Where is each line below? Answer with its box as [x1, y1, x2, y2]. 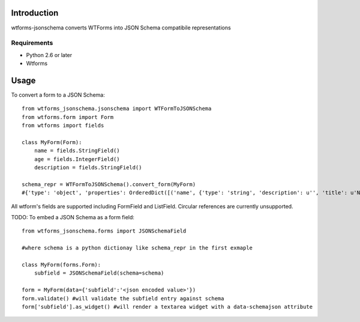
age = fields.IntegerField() [34, 156, 120, 162]
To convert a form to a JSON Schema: [11, 91, 105, 99]
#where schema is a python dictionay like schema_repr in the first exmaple [22, 245, 253, 252]
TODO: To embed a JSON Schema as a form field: [11, 214, 135, 221]
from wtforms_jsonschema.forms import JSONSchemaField [22, 228, 187, 234]
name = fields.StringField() [34, 147, 120, 154]
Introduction [11, 8, 59, 18]
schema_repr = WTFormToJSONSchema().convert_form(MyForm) [22, 181, 196, 187]
